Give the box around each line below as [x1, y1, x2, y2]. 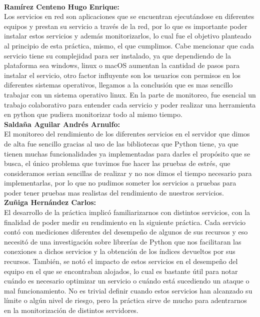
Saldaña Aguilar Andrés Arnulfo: [4, 118, 120, 129]
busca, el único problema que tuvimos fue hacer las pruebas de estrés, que [4, 158, 230, 168]
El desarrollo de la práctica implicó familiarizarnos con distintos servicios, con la [4, 207, 250, 217]
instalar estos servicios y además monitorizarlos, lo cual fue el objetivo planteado [4, 30, 251, 41]
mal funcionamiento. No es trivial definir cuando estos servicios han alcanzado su [4, 285, 252, 295]
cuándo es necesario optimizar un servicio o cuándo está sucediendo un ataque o [4, 275, 249, 286]
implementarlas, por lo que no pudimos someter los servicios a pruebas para [4, 177, 236, 188]
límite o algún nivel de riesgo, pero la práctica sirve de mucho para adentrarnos [4, 295, 247, 305]
